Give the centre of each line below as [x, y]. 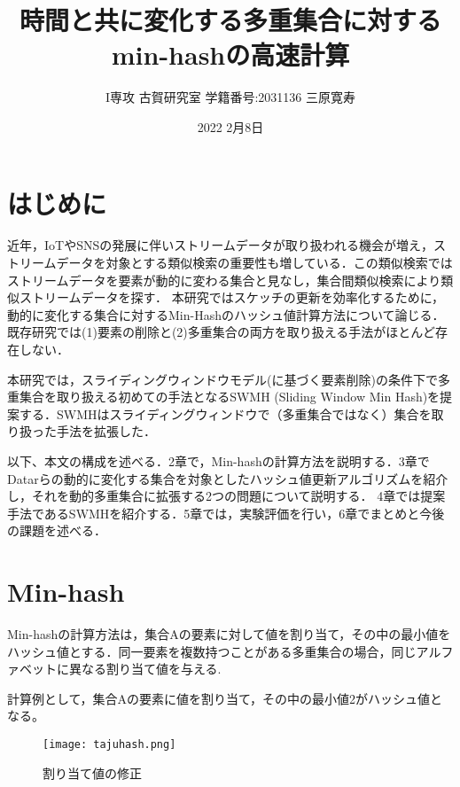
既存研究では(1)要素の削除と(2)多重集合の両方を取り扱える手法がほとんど [221, 332]
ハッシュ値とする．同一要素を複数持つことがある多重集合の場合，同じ [212, 651]
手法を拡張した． [106, 431]
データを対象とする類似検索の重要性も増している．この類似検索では [254, 263]
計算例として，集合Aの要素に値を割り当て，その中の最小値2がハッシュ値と [225, 698]
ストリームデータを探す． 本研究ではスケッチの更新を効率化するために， [231, 297]
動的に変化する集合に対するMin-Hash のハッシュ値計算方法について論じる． [226, 314]
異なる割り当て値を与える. [145, 669]
